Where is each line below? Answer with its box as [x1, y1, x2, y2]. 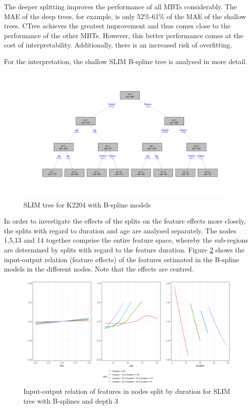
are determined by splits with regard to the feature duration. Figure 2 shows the [4, 244, 245, 254]
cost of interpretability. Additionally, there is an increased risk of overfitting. [4, 40, 232, 50]
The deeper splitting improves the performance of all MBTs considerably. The [4, 1, 237, 11]
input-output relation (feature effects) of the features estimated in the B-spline [4, 254, 239, 264]
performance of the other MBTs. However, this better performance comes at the [4, 30, 243, 40]
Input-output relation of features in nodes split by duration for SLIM [23, 386, 231, 396]
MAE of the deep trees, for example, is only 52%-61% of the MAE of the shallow [4, 11, 246, 21]
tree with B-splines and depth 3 [23, 395, 118, 406]
